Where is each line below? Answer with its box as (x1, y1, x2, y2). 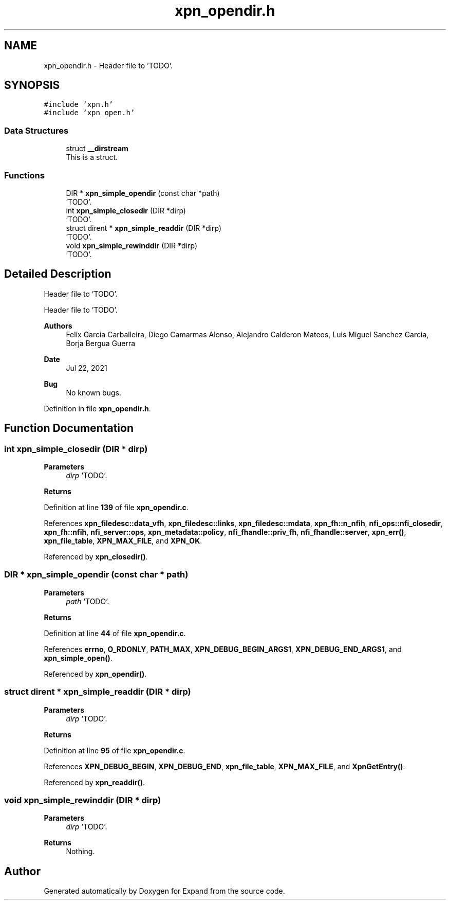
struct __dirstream (66, 144, 128, 153)
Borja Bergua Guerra (66, 338, 136, 348)
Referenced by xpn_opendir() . (44, 669, 147, 678)
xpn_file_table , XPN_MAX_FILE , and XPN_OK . (44, 536, 202, 545)
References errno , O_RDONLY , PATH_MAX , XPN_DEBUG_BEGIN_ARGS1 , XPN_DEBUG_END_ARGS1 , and (44, 644, 402, 654)
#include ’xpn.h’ (44, 100, 114, 109)
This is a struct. (66, 153, 118, 162)
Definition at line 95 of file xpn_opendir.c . (44, 746, 185, 755)
